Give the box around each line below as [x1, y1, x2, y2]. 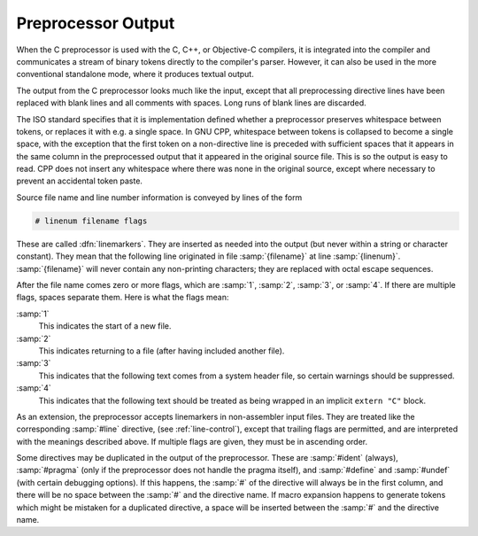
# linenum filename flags [35, 215, 148, 226]
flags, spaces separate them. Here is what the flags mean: [16, 292, 229, 303]
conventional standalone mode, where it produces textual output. [16, 69, 254, 80]
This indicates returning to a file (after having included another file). [38, 346, 285, 356]
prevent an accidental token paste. [16, 175, 143, 186]
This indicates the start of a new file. [38, 321, 172, 331]
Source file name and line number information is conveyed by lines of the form [16, 191, 303, 203]
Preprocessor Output [16, 13, 175, 33]
